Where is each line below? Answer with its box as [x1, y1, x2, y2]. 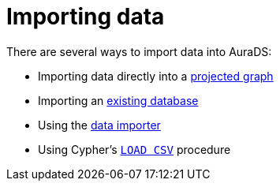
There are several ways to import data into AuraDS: [6, 44, 272, 58]
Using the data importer [38, 118, 161, 132]
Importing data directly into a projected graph [38, 69, 274, 83]
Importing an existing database [38, 93, 199, 107]
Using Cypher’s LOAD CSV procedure [38, 142, 231, 156]
